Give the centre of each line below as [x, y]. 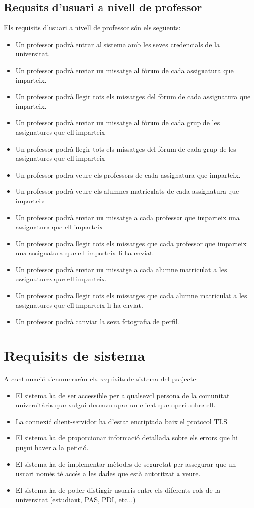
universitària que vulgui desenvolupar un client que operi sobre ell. [115, 405]
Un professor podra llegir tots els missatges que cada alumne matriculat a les [131, 295]
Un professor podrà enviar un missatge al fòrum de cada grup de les [118, 122]
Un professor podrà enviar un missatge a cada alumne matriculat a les [121, 269]
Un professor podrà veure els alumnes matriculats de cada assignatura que [127, 191]
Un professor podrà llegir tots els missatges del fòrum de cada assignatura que [133, 96]
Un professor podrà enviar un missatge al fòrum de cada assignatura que [125, 70]
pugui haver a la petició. [52, 447]
